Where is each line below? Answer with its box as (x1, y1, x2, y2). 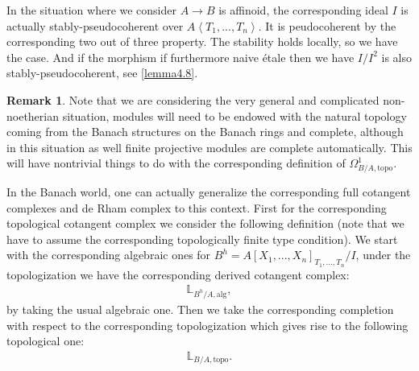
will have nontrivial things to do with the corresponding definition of (6, 155, 346, 171)
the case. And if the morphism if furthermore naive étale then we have (6, 48, 355, 65)
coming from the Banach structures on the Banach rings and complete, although (6, 123, 404, 140)
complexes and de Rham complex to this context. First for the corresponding (6, 199, 387, 216)
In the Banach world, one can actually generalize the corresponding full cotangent (6, 183, 411, 200)
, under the (355, 246, 411, 263)
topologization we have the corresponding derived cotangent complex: (6, 266, 350, 282)
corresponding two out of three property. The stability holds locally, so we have (6, 33, 398, 50)
